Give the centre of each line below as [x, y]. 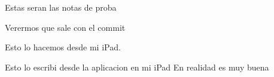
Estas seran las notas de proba [61, 7]
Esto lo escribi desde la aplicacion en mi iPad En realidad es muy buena [137, 67]
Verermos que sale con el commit [65, 27]
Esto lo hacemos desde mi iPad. [63, 47]
